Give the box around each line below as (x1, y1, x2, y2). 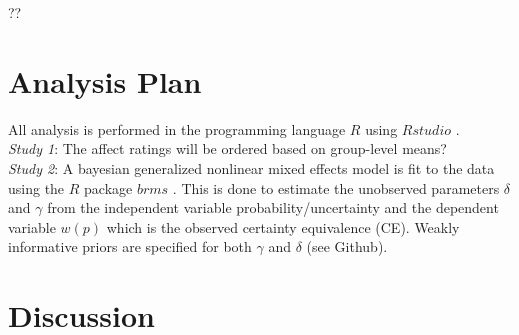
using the (8, 177, 65, 198)
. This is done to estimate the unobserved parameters (172, 177, 500, 198)
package (84, 177, 133, 198)
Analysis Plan (8, 60, 202, 101)
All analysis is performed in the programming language (8, 118, 346, 139)
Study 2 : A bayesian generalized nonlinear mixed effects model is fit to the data (8, 157, 495, 178)
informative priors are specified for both (8, 236, 252, 257)
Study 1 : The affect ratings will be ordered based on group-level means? (8, 138, 447, 159)
